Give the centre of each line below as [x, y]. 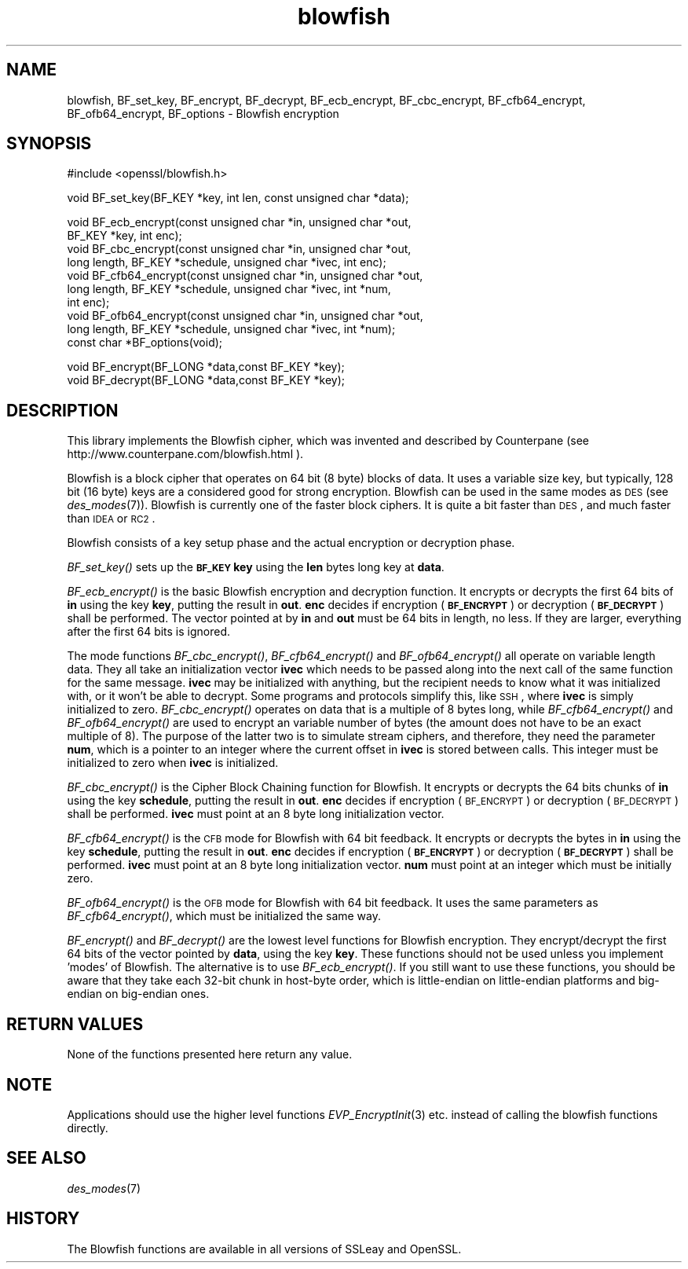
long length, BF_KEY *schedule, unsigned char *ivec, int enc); [227, 262]
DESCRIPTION [62, 410]
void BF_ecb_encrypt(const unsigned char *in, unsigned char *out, [239, 222]
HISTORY [43, 1219]
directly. [88, 1128]
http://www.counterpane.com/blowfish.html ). [185, 454]
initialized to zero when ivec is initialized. [173, 763]
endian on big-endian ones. [138, 994]
